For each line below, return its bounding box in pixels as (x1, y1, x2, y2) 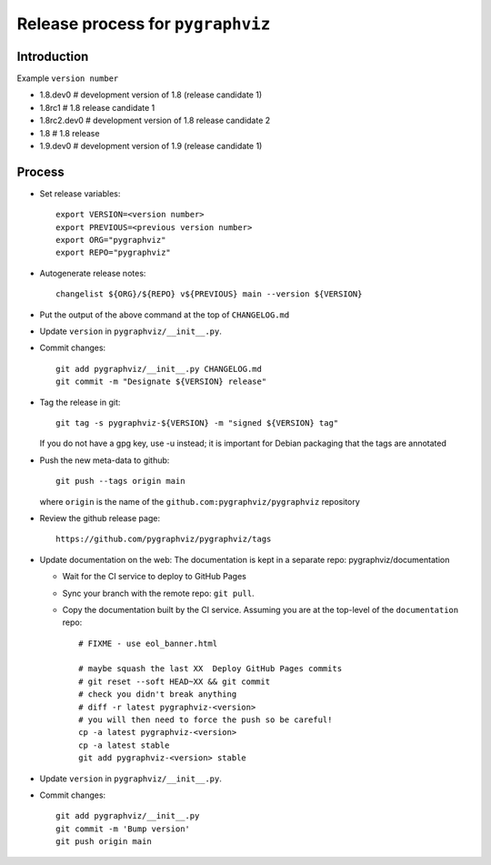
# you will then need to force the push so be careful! (78, 715, 333, 725)
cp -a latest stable (78, 739, 170, 750)
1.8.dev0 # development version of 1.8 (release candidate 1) (39, 89, 263, 100)
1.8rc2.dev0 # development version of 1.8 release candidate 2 (39, 115, 271, 126)
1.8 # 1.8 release (39, 127, 100, 138)
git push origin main (55, 837, 152, 847)
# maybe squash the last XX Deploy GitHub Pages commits (78, 664, 343, 674)
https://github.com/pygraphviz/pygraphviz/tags (55, 534, 272, 545)
